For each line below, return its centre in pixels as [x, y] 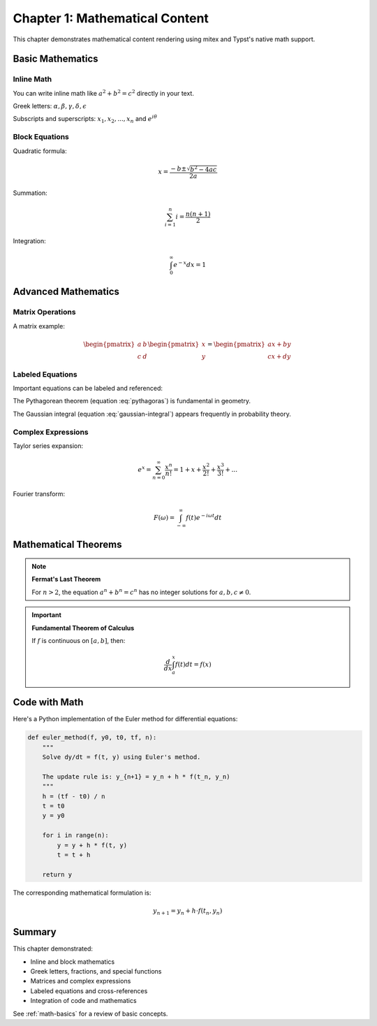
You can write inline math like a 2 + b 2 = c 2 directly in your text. [104, 93]
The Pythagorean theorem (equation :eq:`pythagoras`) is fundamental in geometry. [132, 401]
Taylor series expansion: [48, 446]
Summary [35, 932]
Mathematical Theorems [67, 545]
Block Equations [41, 137]
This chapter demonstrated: [53, 949]
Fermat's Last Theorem [66, 579]
